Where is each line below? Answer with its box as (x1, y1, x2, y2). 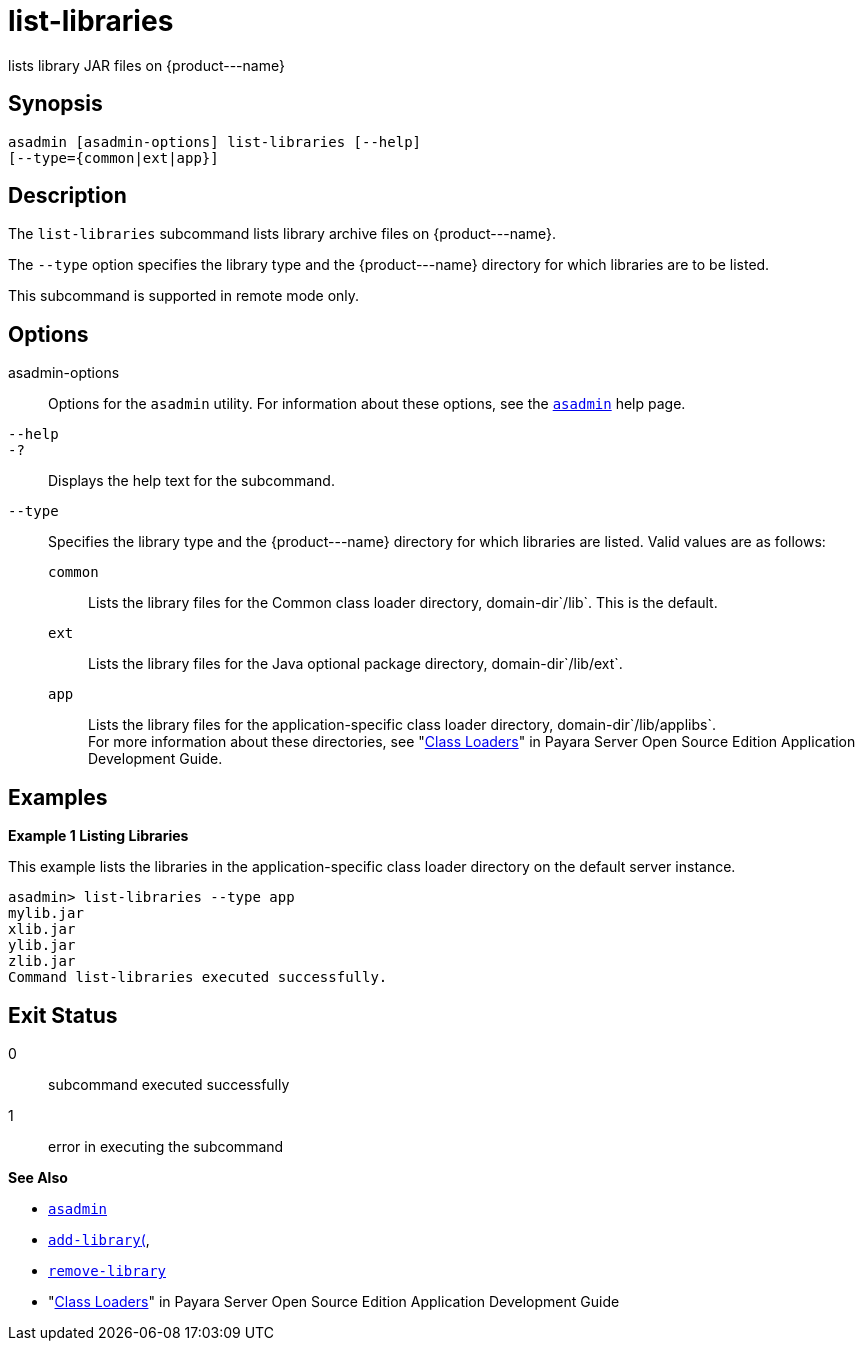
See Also (8, 1168, 68, 1186)
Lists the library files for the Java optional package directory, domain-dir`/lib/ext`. (88, 655, 623, 673)
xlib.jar (8, 921, 76, 938)
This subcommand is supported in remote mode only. (8, 287, 360, 305)
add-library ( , (48, 1230, 150, 1248)
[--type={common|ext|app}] (8, 149, 219, 166)
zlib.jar (8, 953, 76, 970)
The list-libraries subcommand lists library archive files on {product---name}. (8, 225, 557, 243)
